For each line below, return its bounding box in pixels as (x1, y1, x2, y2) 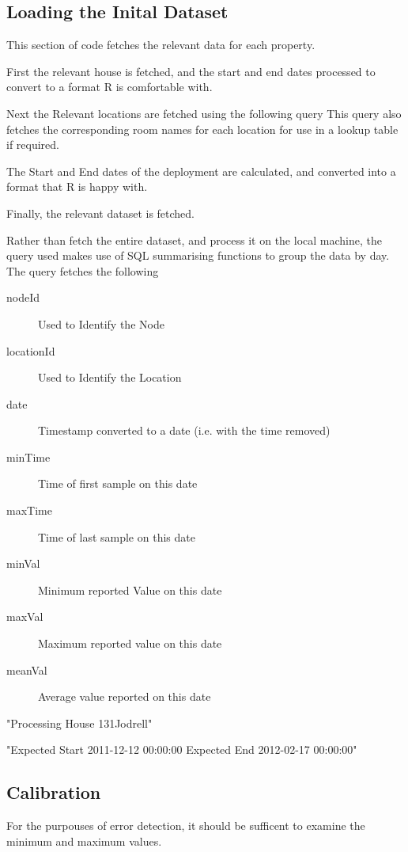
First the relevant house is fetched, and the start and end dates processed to (6, 63, 376, 79)
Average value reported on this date (38, 688, 211, 705)
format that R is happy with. (6, 178, 148, 195)
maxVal (6, 608, 43, 625)
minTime (6, 448, 51, 465)
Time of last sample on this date (38, 528, 195, 545)
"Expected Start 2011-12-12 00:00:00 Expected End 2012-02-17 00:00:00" (6, 741, 357, 758)
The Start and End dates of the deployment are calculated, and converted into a (6, 162, 396, 179)
